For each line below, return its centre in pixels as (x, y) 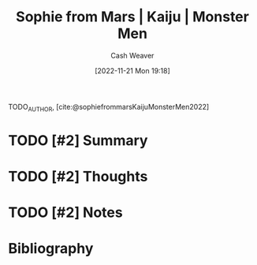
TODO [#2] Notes (66, 213)
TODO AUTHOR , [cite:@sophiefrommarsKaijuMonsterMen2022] (109, 108)
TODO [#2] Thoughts (78, 177)
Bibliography (51, 249)
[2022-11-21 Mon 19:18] (132, 70)
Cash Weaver (132, 55)
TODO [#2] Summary (78, 140)
